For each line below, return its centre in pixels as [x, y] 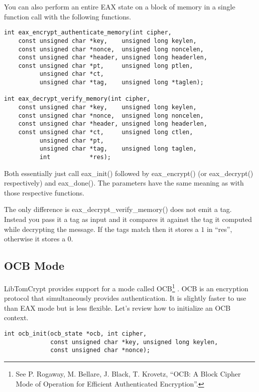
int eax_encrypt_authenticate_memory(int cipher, [88, 33]
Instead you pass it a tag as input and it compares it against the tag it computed [128, 219]
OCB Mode [34, 266]
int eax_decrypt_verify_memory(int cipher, [77, 99]
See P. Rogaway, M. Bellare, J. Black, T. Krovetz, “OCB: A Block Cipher [128, 374]
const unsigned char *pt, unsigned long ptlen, [106, 66]
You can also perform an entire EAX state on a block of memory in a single [120, 6]
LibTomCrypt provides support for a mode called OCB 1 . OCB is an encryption [126, 288]
